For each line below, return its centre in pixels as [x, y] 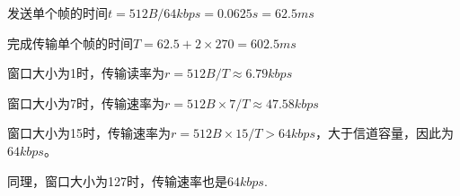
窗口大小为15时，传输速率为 [89, 133]
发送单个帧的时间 [57, 13]
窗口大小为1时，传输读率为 [86, 73]
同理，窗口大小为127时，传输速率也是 [117, 180]
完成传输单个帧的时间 [70, 43]
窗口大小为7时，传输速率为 [86, 102]
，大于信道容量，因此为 [384, 133]
